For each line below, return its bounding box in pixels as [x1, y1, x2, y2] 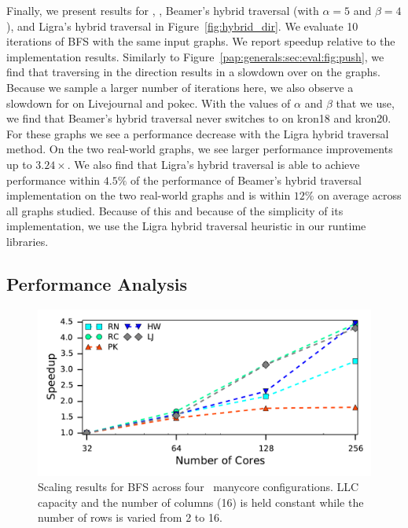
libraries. [6, 233, 49, 249]
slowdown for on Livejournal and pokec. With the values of [6, 94, 291, 111]
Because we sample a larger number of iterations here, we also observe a [6, 79, 354, 95]
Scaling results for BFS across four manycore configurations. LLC [38, 478, 359, 495]
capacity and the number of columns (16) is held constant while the [38, 493, 364, 510]
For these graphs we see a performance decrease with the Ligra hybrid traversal [6, 125, 389, 141]
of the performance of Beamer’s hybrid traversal [130, 171, 362, 188]
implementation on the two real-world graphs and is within [6, 187, 291, 203]
